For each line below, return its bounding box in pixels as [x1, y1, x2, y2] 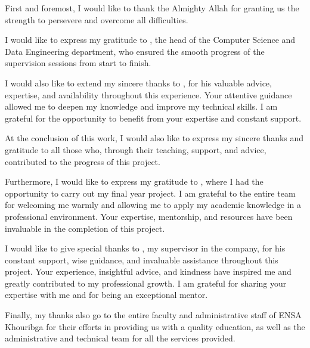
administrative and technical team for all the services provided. [5, 332, 235, 344]
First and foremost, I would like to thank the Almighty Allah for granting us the [5, 2, 299, 14]
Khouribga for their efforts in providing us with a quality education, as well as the [5, 320, 305, 333]
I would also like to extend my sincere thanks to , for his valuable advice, [5, 76, 272, 89]
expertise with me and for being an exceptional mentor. [5, 288, 208, 301]
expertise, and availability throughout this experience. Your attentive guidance [5, 88, 292, 101]
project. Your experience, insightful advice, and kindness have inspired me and [5, 265, 292, 278]
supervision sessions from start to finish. [5, 57, 151, 69]
